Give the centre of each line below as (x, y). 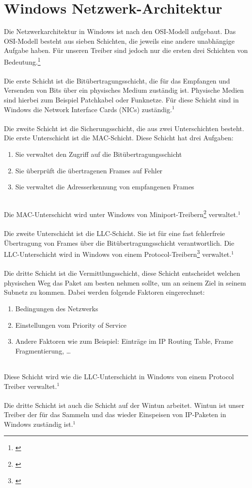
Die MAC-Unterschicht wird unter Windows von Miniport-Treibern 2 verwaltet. (121, 213)
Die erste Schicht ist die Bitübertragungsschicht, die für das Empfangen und (117, 80)
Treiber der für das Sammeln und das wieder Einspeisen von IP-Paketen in (115, 414)
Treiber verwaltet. (31, 386)
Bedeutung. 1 (22, 61)
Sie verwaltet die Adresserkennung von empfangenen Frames (105, 187)
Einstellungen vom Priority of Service (71, 325)
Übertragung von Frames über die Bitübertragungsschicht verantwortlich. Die (119, 243)
